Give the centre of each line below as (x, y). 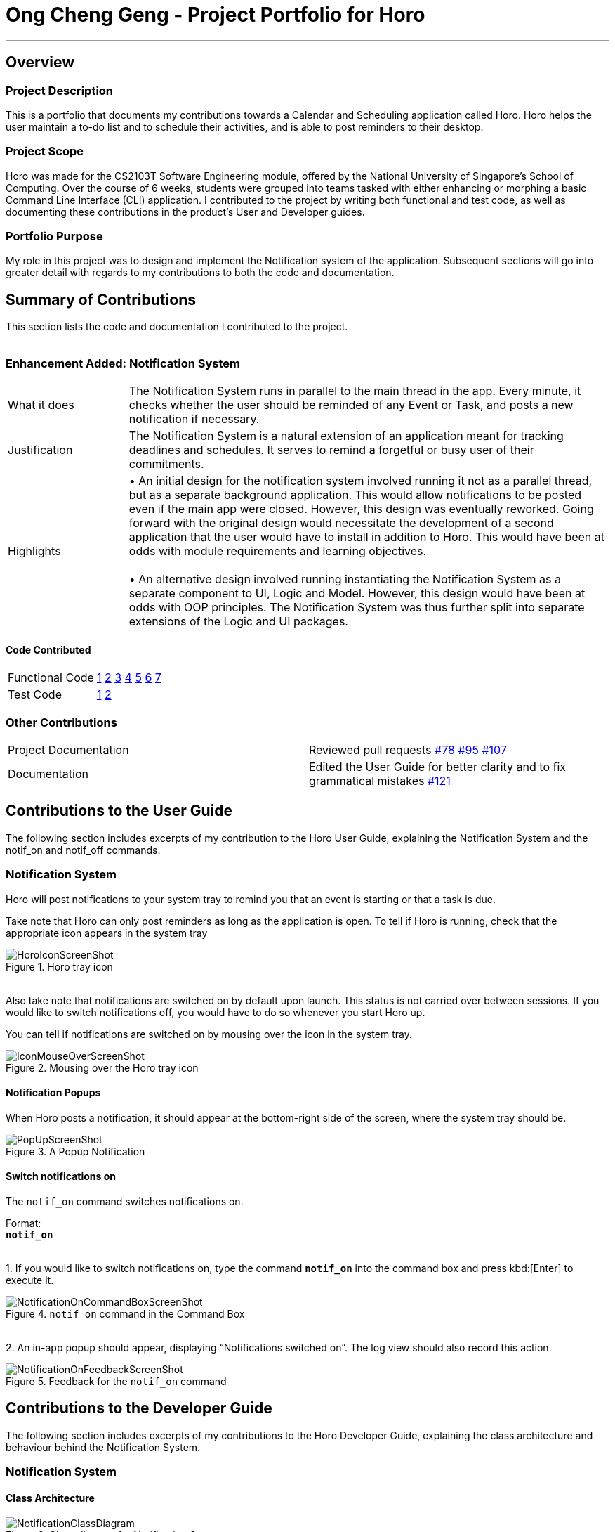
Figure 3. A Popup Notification (75, 1151)
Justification (40, 450)
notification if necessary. (194, 419)
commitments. (166, 464)
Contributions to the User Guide (119, 811)
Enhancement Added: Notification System (123, 363)
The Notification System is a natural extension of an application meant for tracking (346, 436)
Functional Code (51, 678)
